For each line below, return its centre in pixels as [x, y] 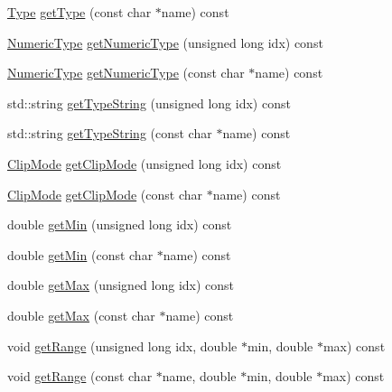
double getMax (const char [81, 315]
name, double [199, 376]
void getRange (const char [80, 376]
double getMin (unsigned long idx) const [120, 224]
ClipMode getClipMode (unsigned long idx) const [145, 163]
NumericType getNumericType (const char [126, 73]
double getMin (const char [80, 254]
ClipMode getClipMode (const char [105, 194]
